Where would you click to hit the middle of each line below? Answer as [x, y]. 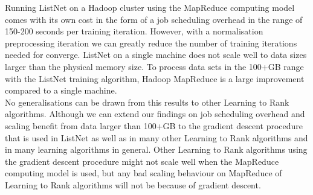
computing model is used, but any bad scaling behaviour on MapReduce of [144, 173]
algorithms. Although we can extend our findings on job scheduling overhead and [155, 114]
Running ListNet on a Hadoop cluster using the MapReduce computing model [150, 7]
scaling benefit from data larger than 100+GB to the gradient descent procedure [154, 125]
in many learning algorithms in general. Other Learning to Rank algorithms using [156, 149]
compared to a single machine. [61, 90]
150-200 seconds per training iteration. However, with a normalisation [134, 31]
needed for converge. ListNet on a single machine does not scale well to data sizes [156, 55]
